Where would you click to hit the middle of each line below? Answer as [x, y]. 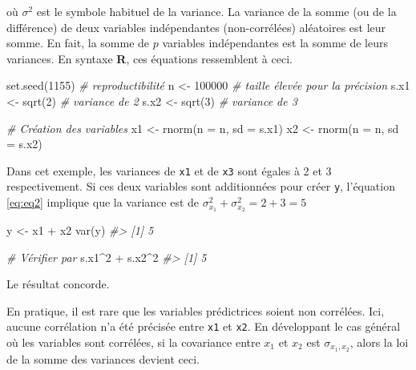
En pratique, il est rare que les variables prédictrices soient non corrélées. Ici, [196, 310]
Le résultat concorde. [58, 284]
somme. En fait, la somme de [78, 43]
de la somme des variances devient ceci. [103, 358]
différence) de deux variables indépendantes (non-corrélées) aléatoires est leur [196, 27]
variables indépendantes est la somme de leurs [275, 43]
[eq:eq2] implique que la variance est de [103, 202]
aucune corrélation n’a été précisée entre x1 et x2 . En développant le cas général [204, 326]
